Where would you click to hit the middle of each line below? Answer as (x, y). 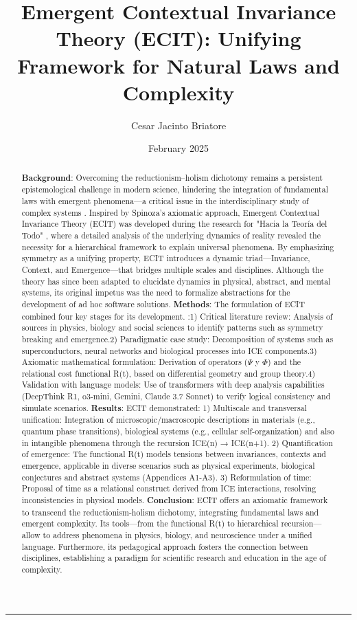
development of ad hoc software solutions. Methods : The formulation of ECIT (163, 304)
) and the (284, 362)
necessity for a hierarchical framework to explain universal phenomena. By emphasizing (178, 246)
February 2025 (178, 148)
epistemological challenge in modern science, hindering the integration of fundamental (175, 189)
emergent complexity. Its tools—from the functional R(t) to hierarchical (150, 523)
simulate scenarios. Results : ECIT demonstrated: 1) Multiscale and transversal (164, 408)
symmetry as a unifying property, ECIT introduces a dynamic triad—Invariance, (166, 258)
